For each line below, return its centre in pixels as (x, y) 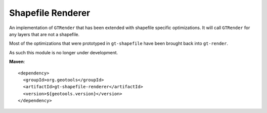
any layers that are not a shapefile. (44, 34)
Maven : (17, 62)
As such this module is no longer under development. (64, 52)
